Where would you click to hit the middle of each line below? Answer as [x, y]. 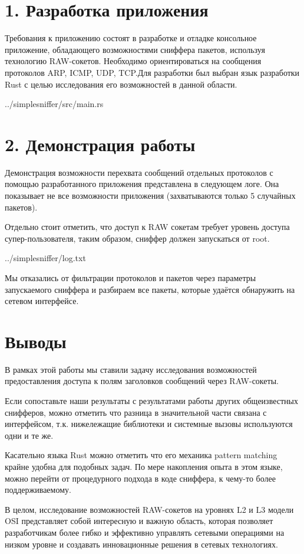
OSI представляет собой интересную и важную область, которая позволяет [139, 521]
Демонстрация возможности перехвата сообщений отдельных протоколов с [139, 172]
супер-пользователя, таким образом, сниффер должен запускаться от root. [137, 238]
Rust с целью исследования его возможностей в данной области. [121, 84]
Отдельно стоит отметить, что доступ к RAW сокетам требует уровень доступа [147, 227]
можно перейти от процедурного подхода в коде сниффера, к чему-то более [140, 478]
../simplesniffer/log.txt [45, 258]
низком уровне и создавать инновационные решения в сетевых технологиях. [141, 544]
